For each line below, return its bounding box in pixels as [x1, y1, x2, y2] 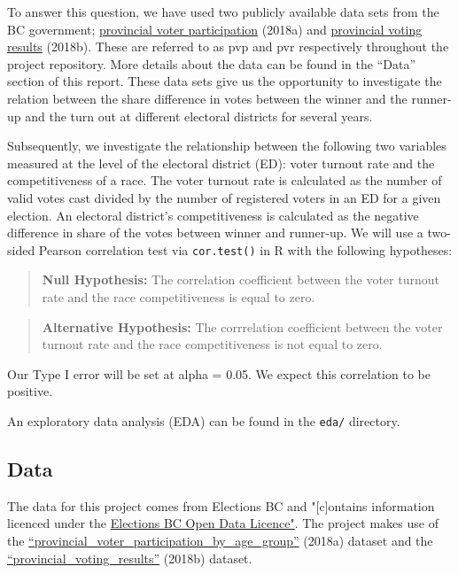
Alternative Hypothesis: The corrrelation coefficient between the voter [42, 317, 443, 336]
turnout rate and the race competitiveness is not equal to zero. [42, 335, 383, 353]
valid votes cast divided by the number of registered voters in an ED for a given [7, 188, 441, 206]
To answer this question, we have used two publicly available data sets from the [7, 3, 439, 20]
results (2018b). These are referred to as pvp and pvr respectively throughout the [7, 37, 449, 56]
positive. [7, 382, 53, 400]
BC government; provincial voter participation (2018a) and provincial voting [7, 19, 423, 38]
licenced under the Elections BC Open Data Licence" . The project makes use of [7, 514, 439, 532]
